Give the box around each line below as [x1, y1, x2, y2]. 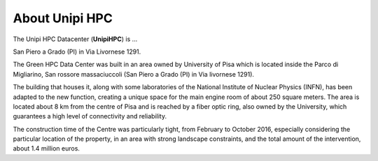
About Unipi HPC [13, 10, 113, 26]
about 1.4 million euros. [13, 144, 80, 153]
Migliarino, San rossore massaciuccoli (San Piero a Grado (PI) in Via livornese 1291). [13, 70, 255, 78]
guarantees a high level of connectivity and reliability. [13, 112, 167, 121]
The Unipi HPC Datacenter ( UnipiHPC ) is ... [13, 35, 138, 43]
